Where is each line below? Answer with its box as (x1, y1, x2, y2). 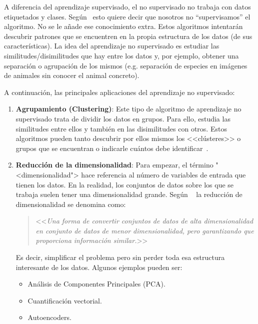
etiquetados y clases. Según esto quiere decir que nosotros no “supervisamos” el (4, 11, 250, 21)
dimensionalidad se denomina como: (15, 198, 126, 209)
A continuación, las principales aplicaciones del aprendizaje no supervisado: (4, 86, 235, 97)
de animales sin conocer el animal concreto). (4, 70, 139, 80)
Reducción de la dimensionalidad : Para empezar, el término (15, 159, 213, 170)
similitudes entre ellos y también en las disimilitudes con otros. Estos (15, 123, 227, 133)
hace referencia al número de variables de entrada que (81, 169, 246, 179)
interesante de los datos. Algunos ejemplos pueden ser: (15, 261, 182, 272)
